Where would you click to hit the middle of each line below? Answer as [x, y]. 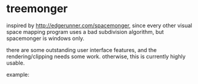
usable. [16, 63]
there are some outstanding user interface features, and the [82, 50]
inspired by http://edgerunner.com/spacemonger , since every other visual [99, 25]
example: [18, 74]
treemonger [37, 9]
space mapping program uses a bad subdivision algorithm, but [85, 31]
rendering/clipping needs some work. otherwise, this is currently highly [96, 56]
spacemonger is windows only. [45, 38]
